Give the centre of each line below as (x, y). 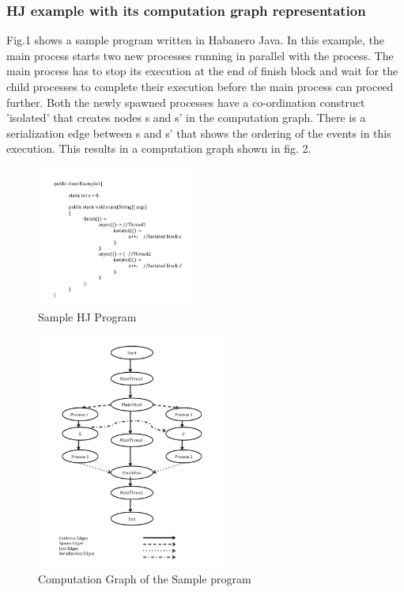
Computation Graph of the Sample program (145, 578)
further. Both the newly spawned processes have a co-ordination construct (186, 102)
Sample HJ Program (87, 316)
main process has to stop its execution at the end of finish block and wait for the (202, 71)
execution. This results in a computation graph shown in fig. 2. (159, 148)
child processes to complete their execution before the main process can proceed (200, 86)
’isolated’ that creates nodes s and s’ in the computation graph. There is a (186, 118)
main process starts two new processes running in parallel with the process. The (200, 55)
